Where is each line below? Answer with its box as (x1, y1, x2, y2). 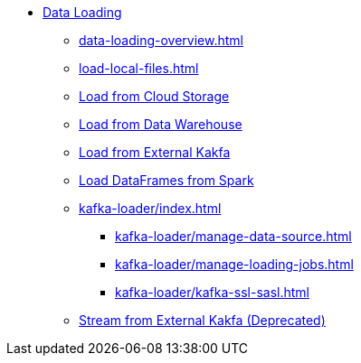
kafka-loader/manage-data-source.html (115, 228, 352, 244)
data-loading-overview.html (79, 33, 243, 48)
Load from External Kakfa (79, 144, 231, 160)
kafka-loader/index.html (79, 200, 222, 216)
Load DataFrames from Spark (79, 172, 254, 188)
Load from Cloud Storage (79, 88, 230, 104)
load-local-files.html (79, 60, 199, 76)
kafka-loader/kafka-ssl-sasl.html (115, 284, 309, 300)
